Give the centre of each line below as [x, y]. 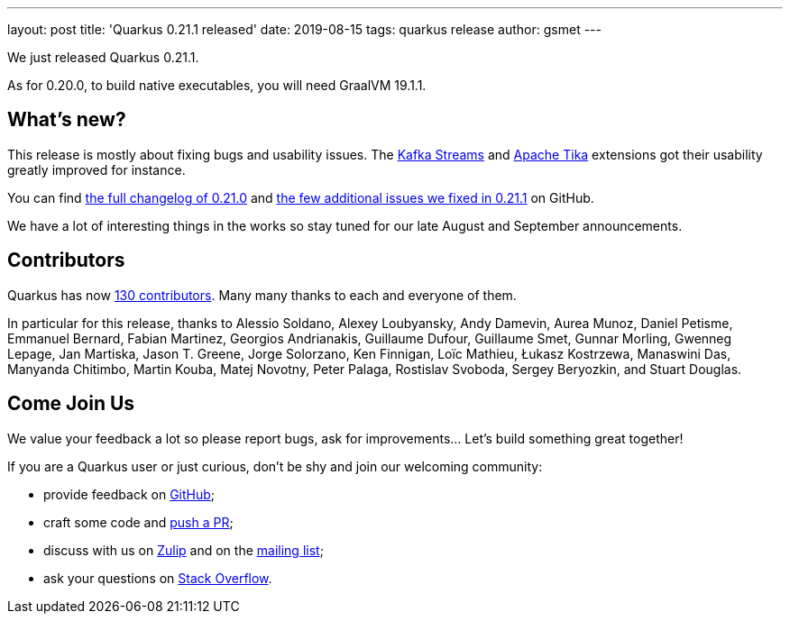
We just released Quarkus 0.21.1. [103, 57]
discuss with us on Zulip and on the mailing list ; [184, 550]
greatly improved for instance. [96, 169]
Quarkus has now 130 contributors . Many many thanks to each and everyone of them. [262, 295]
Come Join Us [71, 404]
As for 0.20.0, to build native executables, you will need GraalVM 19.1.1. [217, 85]
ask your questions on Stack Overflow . [158, 578]
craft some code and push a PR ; [138, 522]
